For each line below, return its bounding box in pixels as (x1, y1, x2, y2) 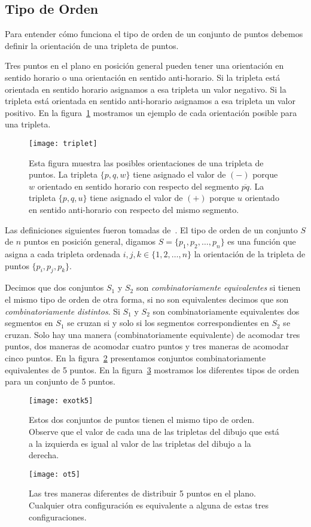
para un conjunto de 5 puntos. (5, 375, 115, 388)
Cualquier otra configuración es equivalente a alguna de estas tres (29, 498, 269, 511)
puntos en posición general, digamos (23, 235, 156, 248)
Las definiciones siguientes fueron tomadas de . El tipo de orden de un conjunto (5, 223, 298, 236)
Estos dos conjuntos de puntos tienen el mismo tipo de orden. (29, 413, 255, 426)
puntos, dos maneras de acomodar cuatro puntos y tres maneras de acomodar (5, 340, 289, 352)
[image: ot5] (29, 470, 80, 479)
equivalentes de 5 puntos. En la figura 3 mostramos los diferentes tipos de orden (5, 363, 300, 376)
